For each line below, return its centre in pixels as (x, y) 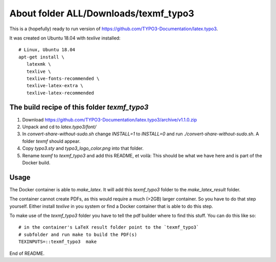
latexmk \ (39, 64)
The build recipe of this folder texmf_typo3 (79, 107)
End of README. (27, 253)
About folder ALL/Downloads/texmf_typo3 (102, 13)
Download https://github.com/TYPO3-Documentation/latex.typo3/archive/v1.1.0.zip (110, 119)
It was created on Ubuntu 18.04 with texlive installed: (65, 38)
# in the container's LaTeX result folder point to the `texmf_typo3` (109, 227)
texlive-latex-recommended (60, 93)
